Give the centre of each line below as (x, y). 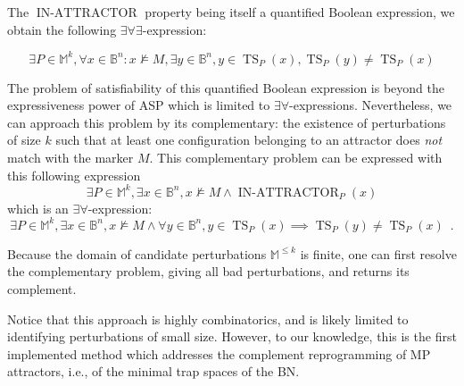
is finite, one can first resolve (378, 253)
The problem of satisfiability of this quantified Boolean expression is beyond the (226, 87)
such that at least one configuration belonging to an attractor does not (249, 140)
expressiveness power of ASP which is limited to (139, 105)
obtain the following (62, 29)
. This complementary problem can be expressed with (296, 158)
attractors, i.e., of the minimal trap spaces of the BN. (153, 371)
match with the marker (70, 158)
